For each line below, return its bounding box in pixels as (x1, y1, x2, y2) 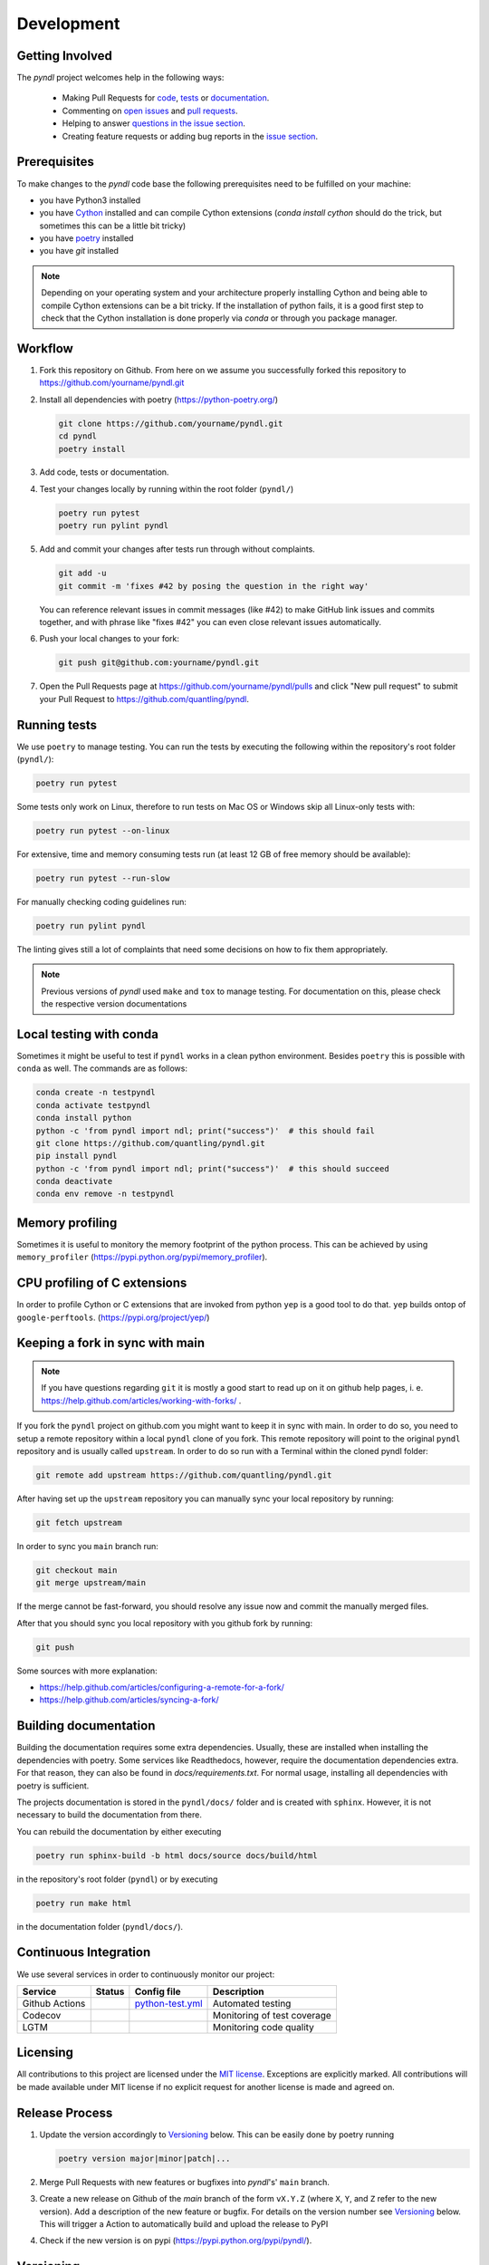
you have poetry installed (39, 233, 134, 244)
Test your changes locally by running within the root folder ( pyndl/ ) (39, 483, 294, 494)
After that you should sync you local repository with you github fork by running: (16, 1617, 312, 1628)
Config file (134, 1985, 181, 1998)
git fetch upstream (35, 1518, 122, 1528)
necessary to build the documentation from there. (16, 1809, 203, 1820)
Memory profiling (16, 1215, 118, 1230)
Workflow (16, 341, 74, 356)
